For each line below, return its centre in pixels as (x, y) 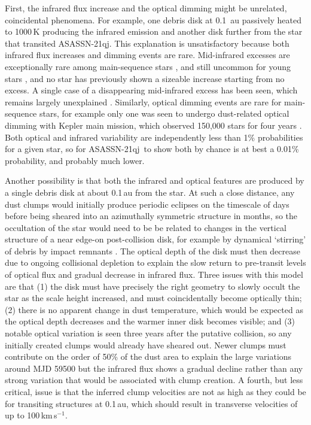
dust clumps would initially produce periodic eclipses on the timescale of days (147, 204)
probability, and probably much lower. (75, 160)
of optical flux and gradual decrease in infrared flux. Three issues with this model (154, 274)
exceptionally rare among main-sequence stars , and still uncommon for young (148, 66)
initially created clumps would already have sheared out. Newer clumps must (146, 344)
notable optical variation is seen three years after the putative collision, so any (148, 333)
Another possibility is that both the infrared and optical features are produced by (155, 180)
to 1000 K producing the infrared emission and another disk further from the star (154, 31)
